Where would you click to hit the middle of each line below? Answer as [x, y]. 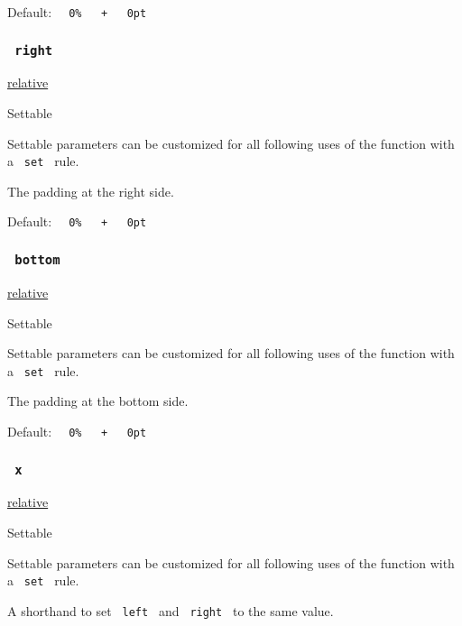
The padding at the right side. [91, 191]
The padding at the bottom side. [98, 401]
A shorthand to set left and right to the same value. [171, 610]
